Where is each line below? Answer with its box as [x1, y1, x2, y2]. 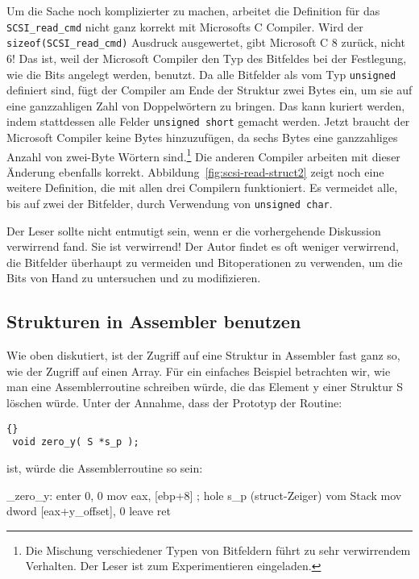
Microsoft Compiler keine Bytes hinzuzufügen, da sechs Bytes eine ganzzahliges [6, 129, 398, 145]
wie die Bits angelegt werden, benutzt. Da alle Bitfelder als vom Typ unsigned [6, 65, 396, 82]
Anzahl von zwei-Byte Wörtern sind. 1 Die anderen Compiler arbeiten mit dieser [6, 145, 400, 165]
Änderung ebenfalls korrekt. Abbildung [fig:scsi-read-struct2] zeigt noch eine [6, 163, 384, 180]
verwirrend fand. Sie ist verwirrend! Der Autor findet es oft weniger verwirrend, [6, 238, 399, 255]
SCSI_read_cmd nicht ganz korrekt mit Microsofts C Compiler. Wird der [6, 18, 363, 35]
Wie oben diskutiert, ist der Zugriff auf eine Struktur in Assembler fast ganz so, [6, 347, 400, 364]
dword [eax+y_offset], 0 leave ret [6, 502, 171, 519]
